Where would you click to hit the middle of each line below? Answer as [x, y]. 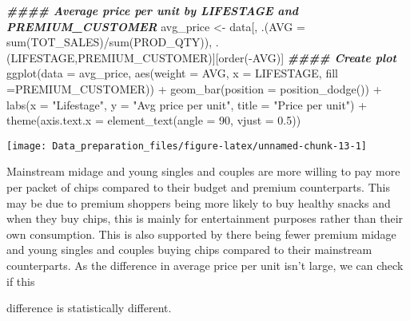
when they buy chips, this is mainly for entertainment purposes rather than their [205, 218]
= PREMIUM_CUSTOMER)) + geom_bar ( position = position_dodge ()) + [194, 88]
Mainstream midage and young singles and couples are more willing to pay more [203, 171]
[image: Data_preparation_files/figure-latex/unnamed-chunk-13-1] [187, 146]
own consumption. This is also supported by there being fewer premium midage [201, 234]
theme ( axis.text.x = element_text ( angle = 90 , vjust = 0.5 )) [154, 120]
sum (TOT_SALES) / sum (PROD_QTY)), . [113, 42]
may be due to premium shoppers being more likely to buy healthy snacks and [199, 202]
